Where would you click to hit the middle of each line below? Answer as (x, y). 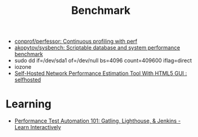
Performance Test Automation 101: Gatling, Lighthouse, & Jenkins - (97, 121)
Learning (29, 104)
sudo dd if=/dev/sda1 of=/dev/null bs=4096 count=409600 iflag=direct (103, 60)
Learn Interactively (38, 127)
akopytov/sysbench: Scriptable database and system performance (97, 48)
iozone (23, 67)
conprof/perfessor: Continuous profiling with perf (76, 41)
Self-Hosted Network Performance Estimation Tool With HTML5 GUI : (101, 74)
